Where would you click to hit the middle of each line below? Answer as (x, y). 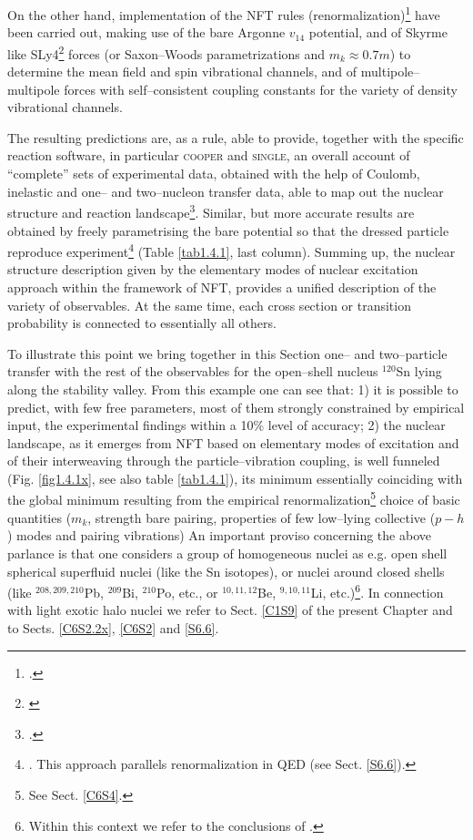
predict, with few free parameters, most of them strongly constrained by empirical (236, 407)
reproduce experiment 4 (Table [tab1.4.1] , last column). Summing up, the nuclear (231, 250)
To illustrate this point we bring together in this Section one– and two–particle (227, 353)
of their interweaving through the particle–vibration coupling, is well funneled (224, 461)
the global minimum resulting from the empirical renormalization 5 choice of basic (234, 498)
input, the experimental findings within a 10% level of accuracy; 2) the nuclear (226, 425)
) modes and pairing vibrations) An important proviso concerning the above (219, 535)
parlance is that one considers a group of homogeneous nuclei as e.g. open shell (227, 553)
